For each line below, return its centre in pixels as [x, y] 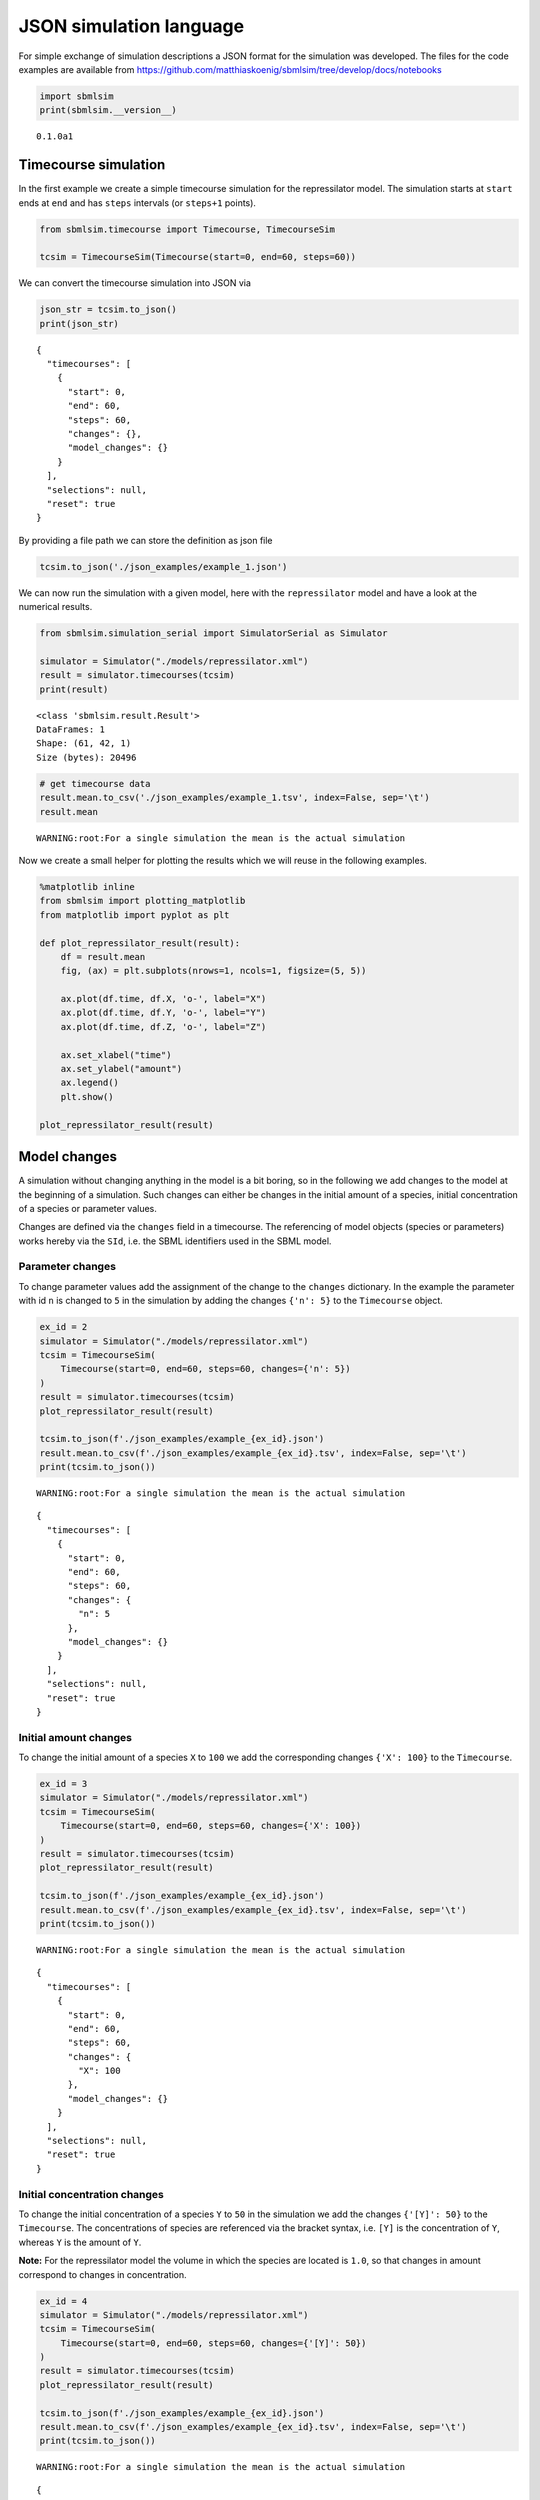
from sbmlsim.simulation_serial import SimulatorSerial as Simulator [213, 633]
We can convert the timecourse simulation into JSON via [135, 283]
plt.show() [87, 1096]
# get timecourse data [95, 783]
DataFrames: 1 [70, 729]
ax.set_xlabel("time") [116, 1054]
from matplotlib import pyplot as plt [134, 914]
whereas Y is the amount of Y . [80, 2242]
